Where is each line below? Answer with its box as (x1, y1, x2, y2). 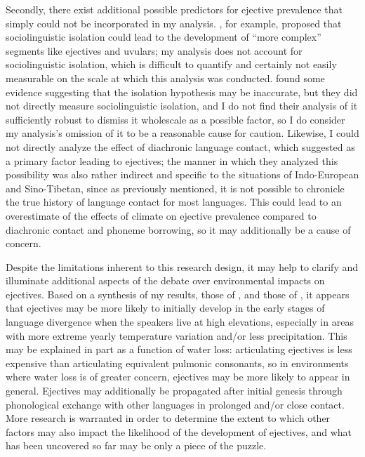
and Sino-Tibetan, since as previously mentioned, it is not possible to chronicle (6, 180, 345, 195)
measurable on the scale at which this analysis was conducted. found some (6, 70, 325, 85)
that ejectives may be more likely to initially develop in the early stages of (6, 300, 325, 315)
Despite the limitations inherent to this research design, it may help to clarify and (6, 259, 359, 274)
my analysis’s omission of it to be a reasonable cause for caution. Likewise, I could (6, 126, 359, 140)
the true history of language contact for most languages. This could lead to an (6, 194, 342, 209)
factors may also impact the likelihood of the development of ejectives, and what (6, 424, 352, 439)
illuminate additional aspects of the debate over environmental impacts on (6, 273, 325, 288)
